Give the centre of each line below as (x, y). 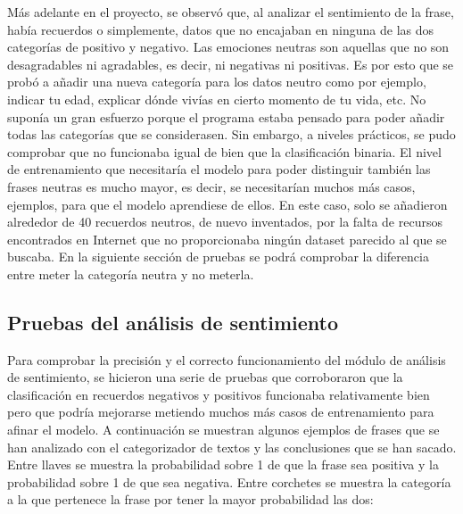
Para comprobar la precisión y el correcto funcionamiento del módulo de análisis (227, 359)
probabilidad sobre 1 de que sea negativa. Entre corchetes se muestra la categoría (229, 481)
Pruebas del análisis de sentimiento (173, 322)
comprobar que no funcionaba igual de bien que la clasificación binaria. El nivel (224, 151)
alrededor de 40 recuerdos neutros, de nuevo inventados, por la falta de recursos (225, 222)
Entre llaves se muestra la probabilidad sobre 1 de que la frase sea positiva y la (223, 464)
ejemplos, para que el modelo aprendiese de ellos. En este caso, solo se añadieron (227, 204)
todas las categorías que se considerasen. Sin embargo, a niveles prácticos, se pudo (231, 134)
